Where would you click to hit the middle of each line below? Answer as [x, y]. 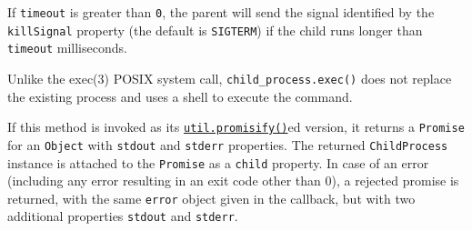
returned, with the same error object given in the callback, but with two [211, 198]
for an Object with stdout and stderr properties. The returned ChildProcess [228, 144]
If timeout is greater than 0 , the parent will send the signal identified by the [221, 12]
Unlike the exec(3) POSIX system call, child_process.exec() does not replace [230, 78]
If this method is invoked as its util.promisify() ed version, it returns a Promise [236, 127]
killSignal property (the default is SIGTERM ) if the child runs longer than [215, 30]
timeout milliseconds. [67, 48]
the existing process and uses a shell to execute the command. [180, 96]
